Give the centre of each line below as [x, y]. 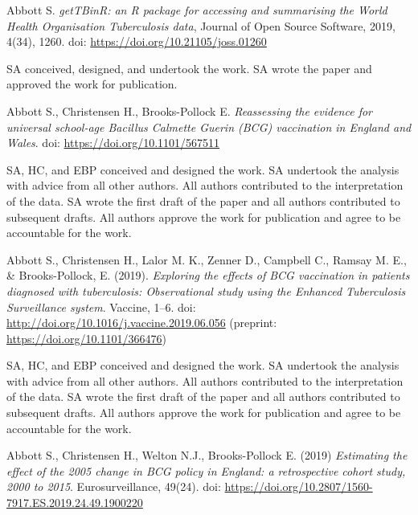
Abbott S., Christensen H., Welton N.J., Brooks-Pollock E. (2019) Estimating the [207, 455]
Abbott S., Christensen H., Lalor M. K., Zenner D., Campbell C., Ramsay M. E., [207, 259]
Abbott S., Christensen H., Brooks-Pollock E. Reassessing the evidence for [190, 110]
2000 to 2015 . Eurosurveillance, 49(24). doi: [114, 486]
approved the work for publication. [92, 84]
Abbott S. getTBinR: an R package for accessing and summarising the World [197, 10]
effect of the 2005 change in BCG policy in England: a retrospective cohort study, [206, 470]
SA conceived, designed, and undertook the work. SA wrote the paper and [189, 68]
